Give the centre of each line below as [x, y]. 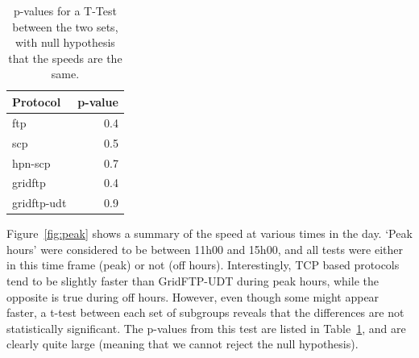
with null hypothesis [65, 42]
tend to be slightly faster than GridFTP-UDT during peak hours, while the [193, 281]
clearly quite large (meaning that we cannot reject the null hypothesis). [183, 344]
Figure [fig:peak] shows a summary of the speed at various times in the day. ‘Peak [209, 233]
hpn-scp [31, 162]
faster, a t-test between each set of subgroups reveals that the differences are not [205, 312]
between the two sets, [65, 26]
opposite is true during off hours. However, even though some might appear [193, 296]
